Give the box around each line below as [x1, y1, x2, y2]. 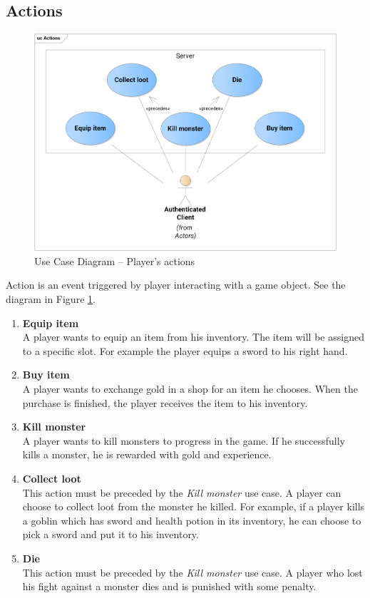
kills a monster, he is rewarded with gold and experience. [22, 447, 272, 462]
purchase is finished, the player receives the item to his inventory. [22, 395, 308, 410]
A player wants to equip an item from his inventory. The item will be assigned [22, 329, 364, 344]
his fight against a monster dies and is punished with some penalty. [22, 579, 317, 594]
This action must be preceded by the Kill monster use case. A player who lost [22, 565, 363, 579]
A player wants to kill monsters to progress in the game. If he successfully [22, 433, 346, 448]
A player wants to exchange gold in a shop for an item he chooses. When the [22, 381, 358, 396]
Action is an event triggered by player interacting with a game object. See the [6, 277, 346, 292]
